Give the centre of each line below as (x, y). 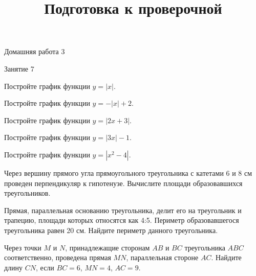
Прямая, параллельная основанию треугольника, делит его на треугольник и (123, 210)
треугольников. (27, 193)
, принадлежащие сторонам (108, 247)
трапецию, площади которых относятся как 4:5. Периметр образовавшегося (122, 220)
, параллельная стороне (162, 257)
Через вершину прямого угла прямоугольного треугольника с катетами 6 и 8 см (128, 172)
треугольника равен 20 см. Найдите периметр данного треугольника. (111, 230)
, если (45, 267)
